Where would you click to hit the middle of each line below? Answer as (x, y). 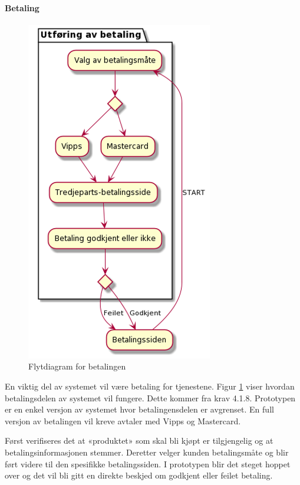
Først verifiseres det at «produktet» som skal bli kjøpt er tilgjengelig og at (139, 441)
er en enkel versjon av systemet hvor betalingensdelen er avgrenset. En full (139, 409)
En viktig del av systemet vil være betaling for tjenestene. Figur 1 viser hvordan (150, 386)
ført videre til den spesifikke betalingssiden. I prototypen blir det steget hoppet (148, 463)
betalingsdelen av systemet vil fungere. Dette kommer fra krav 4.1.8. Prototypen (150, 397)
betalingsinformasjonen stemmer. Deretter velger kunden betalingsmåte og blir (147, 452)
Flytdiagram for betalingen (77, 366)
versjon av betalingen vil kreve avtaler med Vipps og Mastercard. (123, 420)
